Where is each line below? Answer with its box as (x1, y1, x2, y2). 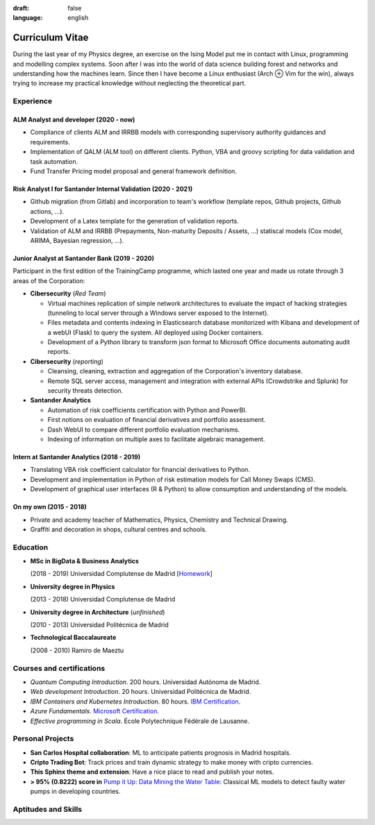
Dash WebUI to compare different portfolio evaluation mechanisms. (47, 425, 240, 434)
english (67, 14, 89, 22)
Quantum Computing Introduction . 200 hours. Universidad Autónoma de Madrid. (30, 677, 261, 686)
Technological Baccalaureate (30, 633, 117, 642)
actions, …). (30, 207, 65, 215)
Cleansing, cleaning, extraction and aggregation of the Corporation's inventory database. (47, 367, 303, 375)
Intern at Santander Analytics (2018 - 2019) (12, 452, 141, 461)
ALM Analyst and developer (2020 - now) (12, 115, 135, 124)
